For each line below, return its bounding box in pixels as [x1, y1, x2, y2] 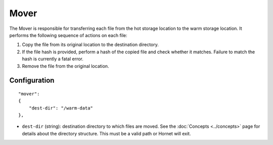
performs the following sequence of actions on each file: [9, 32, 127, 38]
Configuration [9, 76, 55, 85]
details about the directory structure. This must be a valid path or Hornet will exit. [22, 130, 191, 136]
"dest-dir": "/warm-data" [28, 105, 94, 111]
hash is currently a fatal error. [22, 56, 83, 62]
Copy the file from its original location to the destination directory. [22, 42, 159, 48]
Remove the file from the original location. [22, 63, 109, 69]
